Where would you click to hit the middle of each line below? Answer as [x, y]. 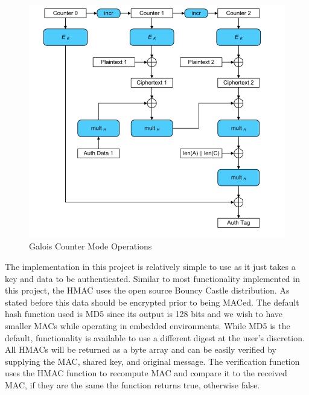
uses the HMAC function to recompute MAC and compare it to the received [146, 373]
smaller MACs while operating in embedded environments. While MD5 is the [148, 325]
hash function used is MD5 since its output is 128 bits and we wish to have [144, 314]
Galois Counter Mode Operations [91, 246]
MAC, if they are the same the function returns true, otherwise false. [132, 384]
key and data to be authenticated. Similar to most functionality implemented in [152, 278]
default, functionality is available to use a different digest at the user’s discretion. [155, 337]
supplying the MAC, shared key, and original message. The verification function [152, 361]
